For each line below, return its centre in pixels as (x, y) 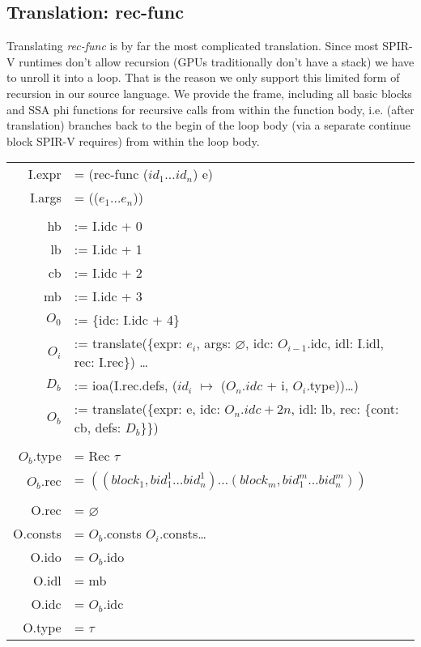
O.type (42, 628)
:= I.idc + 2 (108, 273)
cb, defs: (98, 428)
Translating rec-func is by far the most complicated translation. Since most (193, 46)
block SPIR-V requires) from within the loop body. (133, 140)
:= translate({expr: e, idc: (147, 409)
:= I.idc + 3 (108, 296)
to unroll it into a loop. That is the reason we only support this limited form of (203, 77)
